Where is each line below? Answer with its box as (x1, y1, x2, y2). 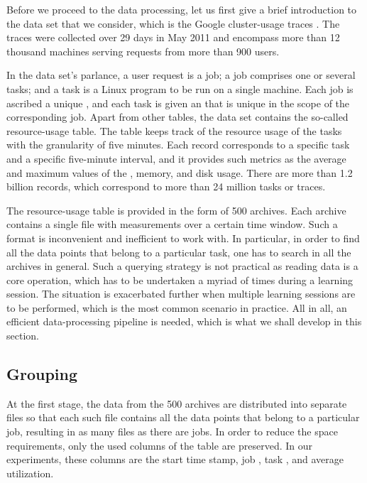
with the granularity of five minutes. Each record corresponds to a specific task (6, 137, 350, 152)
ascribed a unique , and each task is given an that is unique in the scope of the (6, 95, 350, 110)
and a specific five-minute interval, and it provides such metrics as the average (6, 151, 346, 165)
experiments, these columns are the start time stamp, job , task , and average (6, 452, 344, 467)
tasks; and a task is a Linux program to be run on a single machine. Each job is (6, 81, 354, 96)
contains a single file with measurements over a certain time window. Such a (6, 217, 338, 232)
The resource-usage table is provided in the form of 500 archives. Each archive (6, 202, 346, 217)
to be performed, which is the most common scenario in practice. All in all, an (6, 300, 347, 315)
